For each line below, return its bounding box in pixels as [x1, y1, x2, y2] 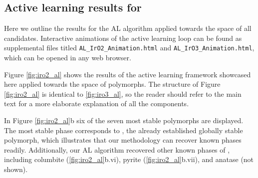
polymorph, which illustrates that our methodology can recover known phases [4, 135, 242, 145]
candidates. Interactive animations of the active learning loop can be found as [4, 32, 242, 43]
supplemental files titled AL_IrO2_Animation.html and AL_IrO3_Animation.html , [4, 42, 255, 53]
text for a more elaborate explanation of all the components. [4, 98, 189, 109]
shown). [4, 164, 28, 174]
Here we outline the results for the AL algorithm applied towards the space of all [4, 23, 252, 33]
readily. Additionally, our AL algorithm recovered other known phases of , [4, 144, 230, 155]
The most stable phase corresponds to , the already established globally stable [4, 125, 243, 135]
